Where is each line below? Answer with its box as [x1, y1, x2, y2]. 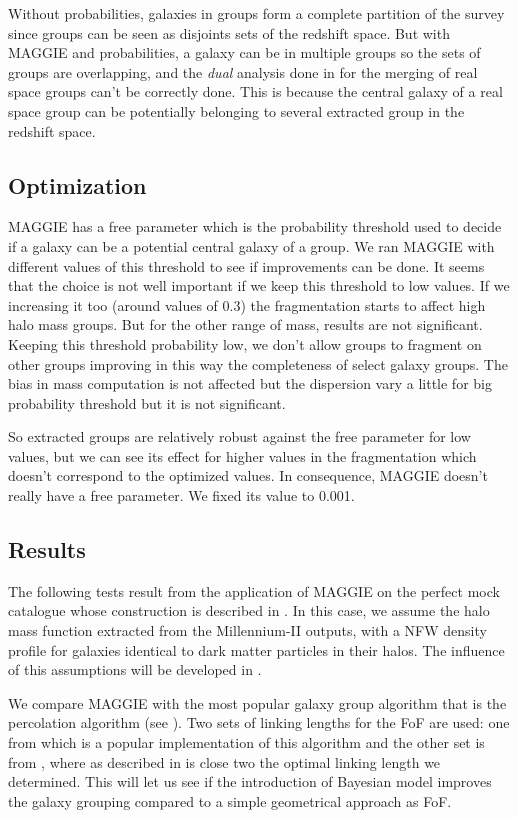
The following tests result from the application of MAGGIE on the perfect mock [8, 580, 500, 601]
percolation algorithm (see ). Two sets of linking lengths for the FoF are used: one [8, 712, 510, 733]
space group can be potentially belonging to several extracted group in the [8, 100, 465, 121]
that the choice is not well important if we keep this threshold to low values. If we [8, 275, 510, 296]
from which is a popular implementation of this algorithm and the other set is [8, 732, 485, 753]
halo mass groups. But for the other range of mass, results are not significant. [8, 314, 483, 335]
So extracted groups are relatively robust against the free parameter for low [8, 426, 471, 447]
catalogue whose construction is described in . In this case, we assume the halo [8, 600, 490, 621]
